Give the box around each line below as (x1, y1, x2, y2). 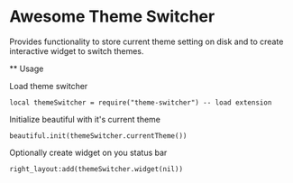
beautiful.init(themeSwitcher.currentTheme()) (9, 131, 188, 141)
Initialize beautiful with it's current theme (9, 114, 160, 124)
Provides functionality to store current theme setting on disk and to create (9, 36, 284, 47)
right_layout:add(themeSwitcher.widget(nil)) (9, 164, 183, 173)
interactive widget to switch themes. (9, 45, 144, 56)
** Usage (9, 63, 44, 74)
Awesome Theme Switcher (9, 6, 215, 27)
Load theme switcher (9, 80, 88, 91)
